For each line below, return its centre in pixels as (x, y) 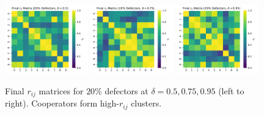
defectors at (127, 90)
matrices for (61, 90)
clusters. (146, 103)
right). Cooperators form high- (62, 103)
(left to (231, 90)
